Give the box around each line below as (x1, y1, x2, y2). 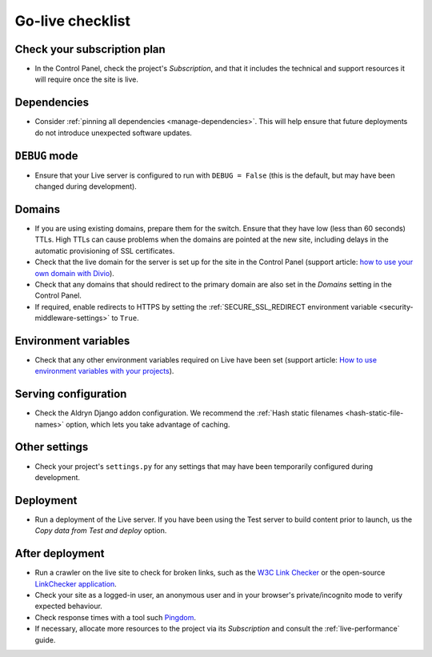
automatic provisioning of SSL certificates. (34, 246, 175, 255)
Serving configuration (14, 387, 127, 401)
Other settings (14, 440, 89, 454)
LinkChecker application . (34, 579, 118, 588)
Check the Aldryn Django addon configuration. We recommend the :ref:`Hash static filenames (34, 408, 344, 418)
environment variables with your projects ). (34, 367, 174, 376)
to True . (111, 313, 139, 323)
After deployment (14, 547, 105, 560)
